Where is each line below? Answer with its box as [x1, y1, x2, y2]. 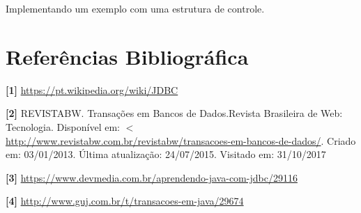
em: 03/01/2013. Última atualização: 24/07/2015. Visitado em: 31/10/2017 [6, 147, 326, 161]
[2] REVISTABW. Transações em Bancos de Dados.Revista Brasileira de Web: [6, 106, 343, 120]
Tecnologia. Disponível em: [6, 119, 120, 134]
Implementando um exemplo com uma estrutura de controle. [6, 1, 265, 15]
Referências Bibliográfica [6, 42, 249, 70]
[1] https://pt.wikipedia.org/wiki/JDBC [6, 82, 178, 97]
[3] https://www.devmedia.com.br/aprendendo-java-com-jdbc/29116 [6, 170, 298, 184]
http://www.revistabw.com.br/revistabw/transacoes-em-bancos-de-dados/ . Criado [6, 133, 356, 148]
